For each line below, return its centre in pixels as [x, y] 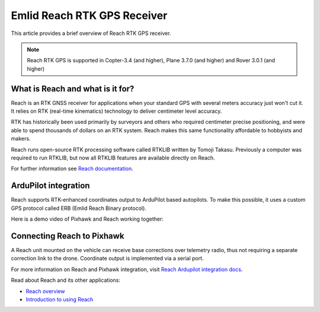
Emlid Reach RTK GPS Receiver [89, 15]
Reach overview [45, 291]
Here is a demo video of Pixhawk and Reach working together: [87, 219]
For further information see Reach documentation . [72, 168]
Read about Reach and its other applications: [66, 280]
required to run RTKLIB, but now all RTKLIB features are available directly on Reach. [113, 158]
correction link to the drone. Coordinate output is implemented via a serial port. [107, 259]
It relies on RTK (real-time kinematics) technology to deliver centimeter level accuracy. [116, 111]
